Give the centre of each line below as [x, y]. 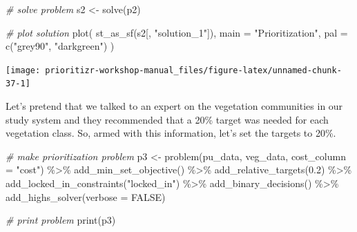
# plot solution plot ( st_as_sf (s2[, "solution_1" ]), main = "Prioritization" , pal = [177, 32]
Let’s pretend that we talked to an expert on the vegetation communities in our [174, 106]
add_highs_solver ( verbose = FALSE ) [86, 196]
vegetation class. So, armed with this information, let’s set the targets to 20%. [171, 133]
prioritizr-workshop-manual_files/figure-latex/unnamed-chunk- [193, 70]
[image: [23, 70]
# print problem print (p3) [61, 220]
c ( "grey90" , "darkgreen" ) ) [60, 46]
